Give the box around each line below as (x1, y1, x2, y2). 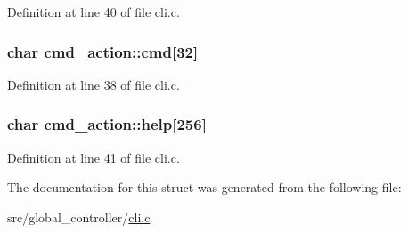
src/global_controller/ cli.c (7, 207, 151, 226)
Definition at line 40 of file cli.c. (7, 3, 180, 20)
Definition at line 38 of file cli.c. (7, 75, 180, 93)
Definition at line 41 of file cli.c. (7, 148, 180, 166)
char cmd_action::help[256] (7, 113, 207, 135)
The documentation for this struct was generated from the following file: (7, 178, 402, 197)
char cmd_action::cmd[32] (7, 40, 199, 62)
